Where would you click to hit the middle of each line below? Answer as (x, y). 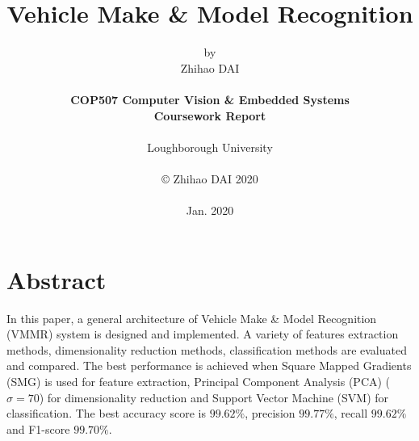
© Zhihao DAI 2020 (210, 178)
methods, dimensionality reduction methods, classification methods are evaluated (207, 349)
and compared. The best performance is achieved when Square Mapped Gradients (209, 365)
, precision (270, 413)
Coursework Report (210, 115)
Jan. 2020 (210, 210)
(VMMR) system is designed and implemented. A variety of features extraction (203, 334)
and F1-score (38, 428)
